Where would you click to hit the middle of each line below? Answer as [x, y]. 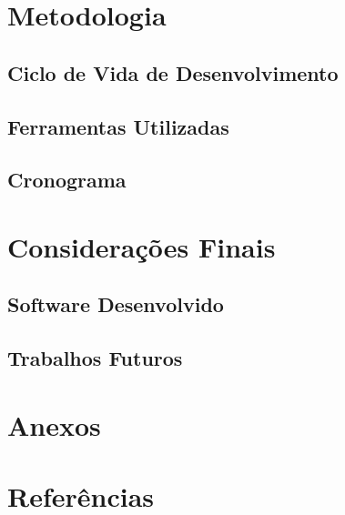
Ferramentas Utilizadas [118, 126]
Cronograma [67, 180]
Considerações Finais [142, 246]
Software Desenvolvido [116, 304]
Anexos [54, 424]
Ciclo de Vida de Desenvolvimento [173, 72]
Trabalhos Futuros [95, 358]
